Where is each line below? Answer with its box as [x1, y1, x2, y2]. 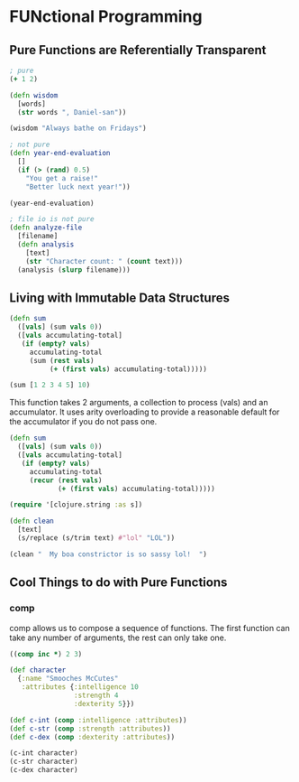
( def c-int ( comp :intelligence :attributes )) [9, 715, 187, 724]
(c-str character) [9, 757, 78, 767]
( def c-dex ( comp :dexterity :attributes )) [9, 732, 176, 741]
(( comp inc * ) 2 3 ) [9, 649, 83, 658]
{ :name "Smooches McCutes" [17, 675, 119, 684]
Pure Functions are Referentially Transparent [9, 42, 267, 58]
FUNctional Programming [9, 6, 203, 27]
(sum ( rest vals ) [29, 356, 95, 365]
